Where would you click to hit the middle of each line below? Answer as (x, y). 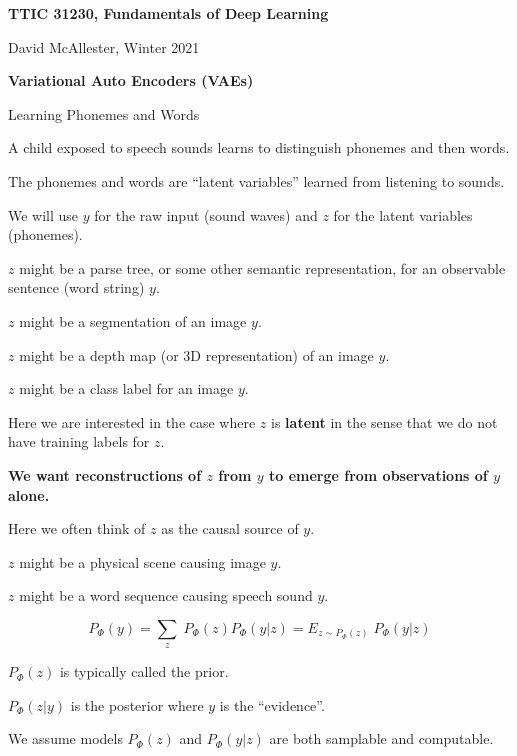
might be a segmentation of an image (133, 320)
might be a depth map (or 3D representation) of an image (196, 354)
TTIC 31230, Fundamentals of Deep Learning (168, 13)
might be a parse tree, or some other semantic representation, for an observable (262, 267)
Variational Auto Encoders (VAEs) (131, 80)
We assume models (65, 738)
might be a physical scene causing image (142, 561)
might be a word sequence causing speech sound (166, 595)
